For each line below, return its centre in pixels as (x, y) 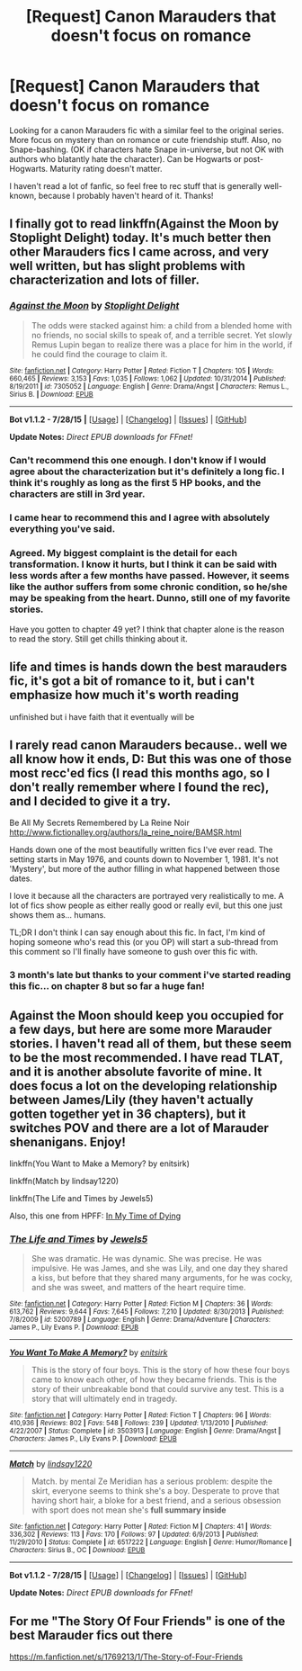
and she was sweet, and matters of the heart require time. (138, 1288)
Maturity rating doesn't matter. (106, 168)
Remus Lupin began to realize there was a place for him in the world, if (162, 345)
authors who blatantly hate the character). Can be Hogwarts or (125, 158)
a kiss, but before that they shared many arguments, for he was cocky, (162, 1278)
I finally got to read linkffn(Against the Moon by (144, 224)
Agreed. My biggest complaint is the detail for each (124, 553)
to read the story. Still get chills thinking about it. (99, 638)
